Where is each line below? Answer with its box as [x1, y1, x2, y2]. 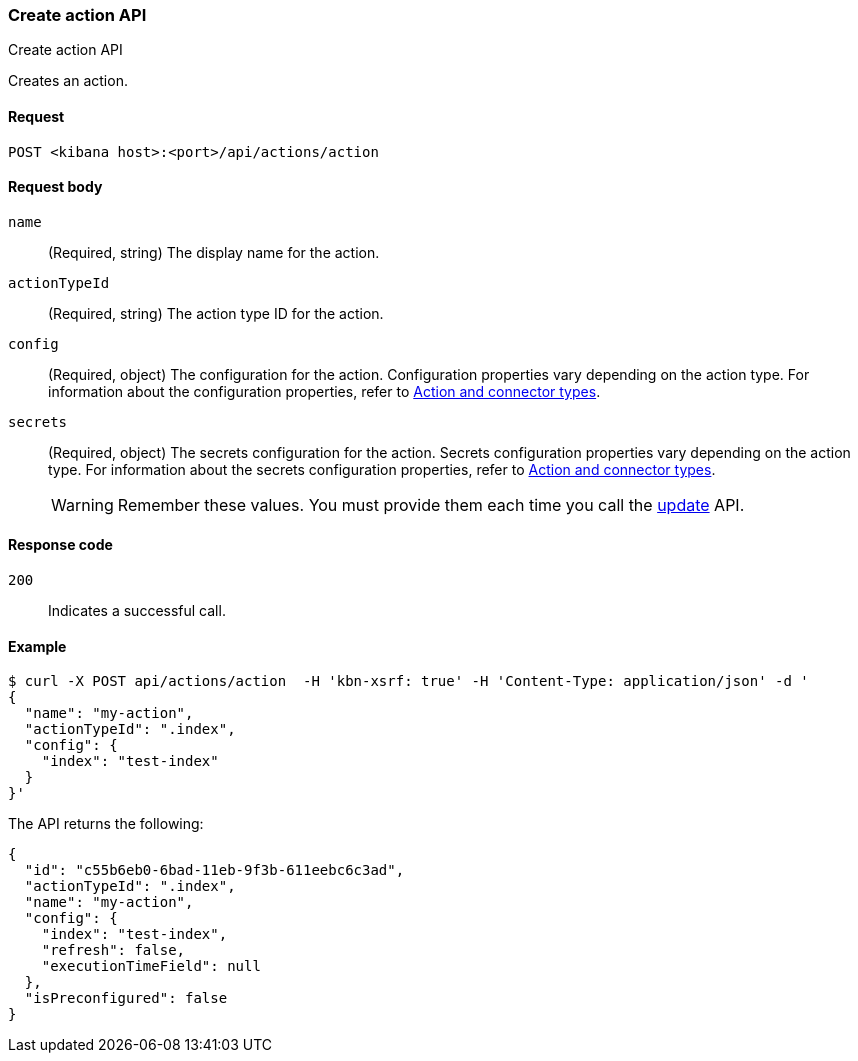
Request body [8, 178, 103, 196]
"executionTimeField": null [41, 958, 261, 975]
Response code [8, 536, 113, 554]
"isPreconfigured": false [24, 990, 228, 1007]
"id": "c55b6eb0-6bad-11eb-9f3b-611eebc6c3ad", [24, 862, 405, 879]
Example [8, 637, 67, 655]
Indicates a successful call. [48, 602, 226, 620]
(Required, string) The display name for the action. [48, 243, 380, 261]
